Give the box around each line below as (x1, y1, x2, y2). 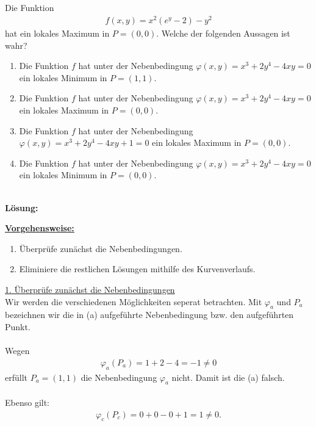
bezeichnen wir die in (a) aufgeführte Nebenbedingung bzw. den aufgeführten (5, 308, 294, 321)
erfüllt (5, 370, 28, 383)
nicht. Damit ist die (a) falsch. (171, 370, 285, 383)
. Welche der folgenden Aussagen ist (156, 27, 290, 40)
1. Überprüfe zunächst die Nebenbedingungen (5, 283, 175, 295)
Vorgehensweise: (5, 222, 74, 234)
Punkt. (5, 320, 31, 333)
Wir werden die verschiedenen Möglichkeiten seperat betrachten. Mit (5, 295, 262, 308)
